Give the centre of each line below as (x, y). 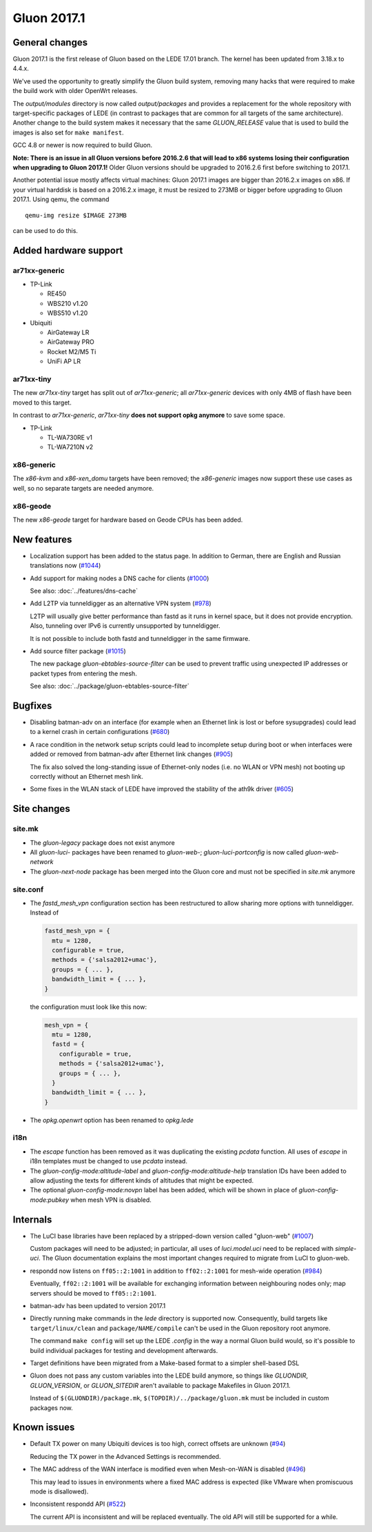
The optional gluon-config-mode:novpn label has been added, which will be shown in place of (164, 1190)
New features (42, 539)
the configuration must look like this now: (89, 1007)
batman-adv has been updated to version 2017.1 (98, 1306)
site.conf (28, 889)
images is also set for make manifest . (68, 132)
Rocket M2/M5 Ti (72, 351)
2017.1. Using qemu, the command (61, 199)
